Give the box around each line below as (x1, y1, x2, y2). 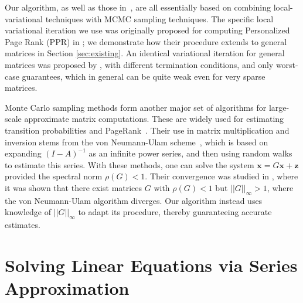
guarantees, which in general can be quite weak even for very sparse (22, 70, 265, 82)
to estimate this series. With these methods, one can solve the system (5, 158, 254, 171)
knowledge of (5, 206, 51, 218)
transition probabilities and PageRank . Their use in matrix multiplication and (5, 124, 290, 136)
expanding (5, 147, 42, 159)
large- (268, 101, 290, 113)
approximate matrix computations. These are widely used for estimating (24, 113, 284, 125)
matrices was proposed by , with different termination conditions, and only (5, 58, 274, 70)
